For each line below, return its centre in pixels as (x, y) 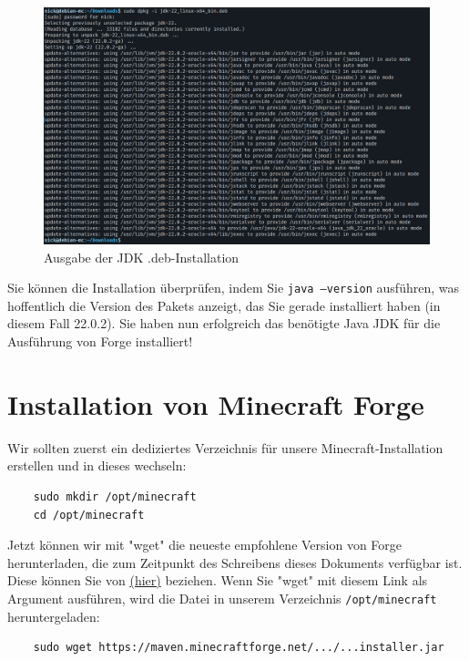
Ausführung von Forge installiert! (100, 341)
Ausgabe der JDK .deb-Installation (142, 257)
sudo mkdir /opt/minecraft (115, 496)
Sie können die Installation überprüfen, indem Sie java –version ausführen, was (233, 288)
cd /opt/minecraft (89, 515)
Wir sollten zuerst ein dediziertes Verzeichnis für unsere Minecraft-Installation (225, 447)
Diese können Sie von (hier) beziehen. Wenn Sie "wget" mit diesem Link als (218, 580)
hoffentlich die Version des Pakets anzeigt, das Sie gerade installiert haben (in (224, 305)
